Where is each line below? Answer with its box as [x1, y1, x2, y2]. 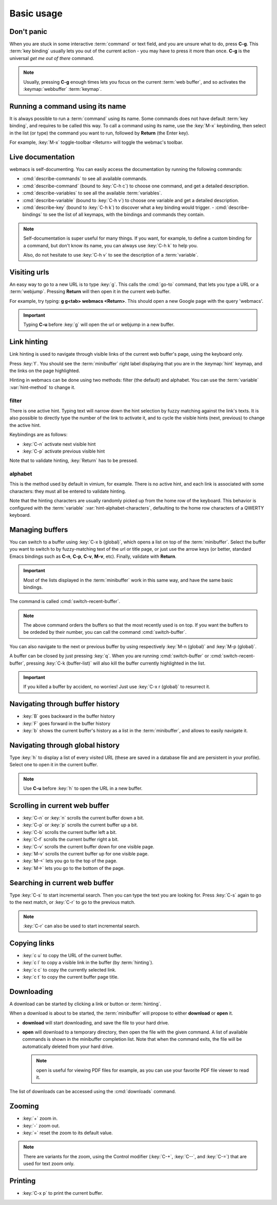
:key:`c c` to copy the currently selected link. [22, 966, 116, 973]
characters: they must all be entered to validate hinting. [9, 488, 126, 494]
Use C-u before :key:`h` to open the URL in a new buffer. [23, 785, 143, 791]
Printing [9, 1177, 36, 1185]
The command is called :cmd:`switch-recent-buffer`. [9, 598, 121, 605]
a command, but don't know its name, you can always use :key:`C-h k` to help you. [23, 242, 198, 248]
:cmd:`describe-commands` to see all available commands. [22, 176, 148, 182]
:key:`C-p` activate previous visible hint [22, 448, 105, 454]
